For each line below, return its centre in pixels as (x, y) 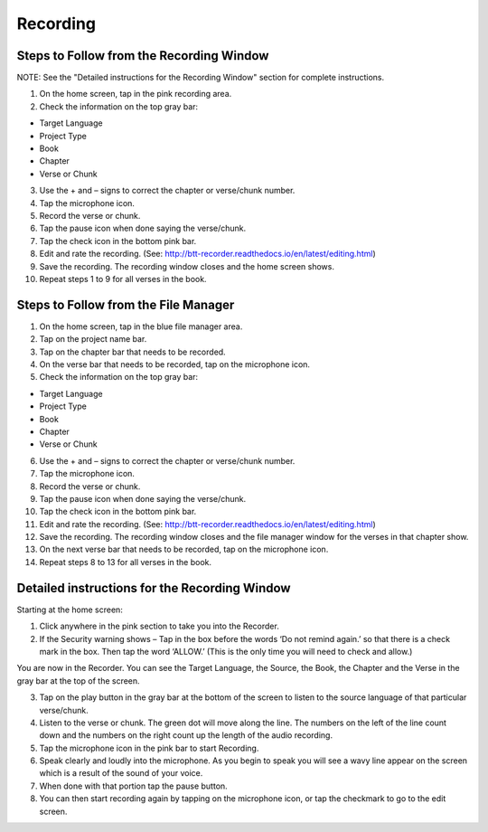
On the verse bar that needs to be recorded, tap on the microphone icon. (175, 364)
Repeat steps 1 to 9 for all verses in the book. (123, 279)
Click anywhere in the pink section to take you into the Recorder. (159, 626)
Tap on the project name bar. (93, 339)
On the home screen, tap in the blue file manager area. (141, 326)
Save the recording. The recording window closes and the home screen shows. (187, 266)
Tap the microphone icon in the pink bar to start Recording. (149, 748)
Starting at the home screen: (70, 610)
